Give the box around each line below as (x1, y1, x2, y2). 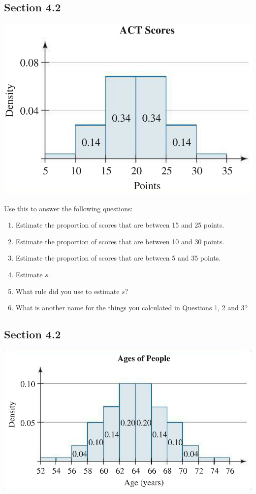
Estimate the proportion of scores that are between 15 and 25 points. (15, 220, 224, 230)
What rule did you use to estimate (15, 286, 120, 296)
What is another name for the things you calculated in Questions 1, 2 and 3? (15, 302, 248, 313)
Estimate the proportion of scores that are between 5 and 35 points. (15, 253, 221, 263)
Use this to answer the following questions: (4, 203, 133, 213)
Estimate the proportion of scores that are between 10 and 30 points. (15, 236, 224, 246)
